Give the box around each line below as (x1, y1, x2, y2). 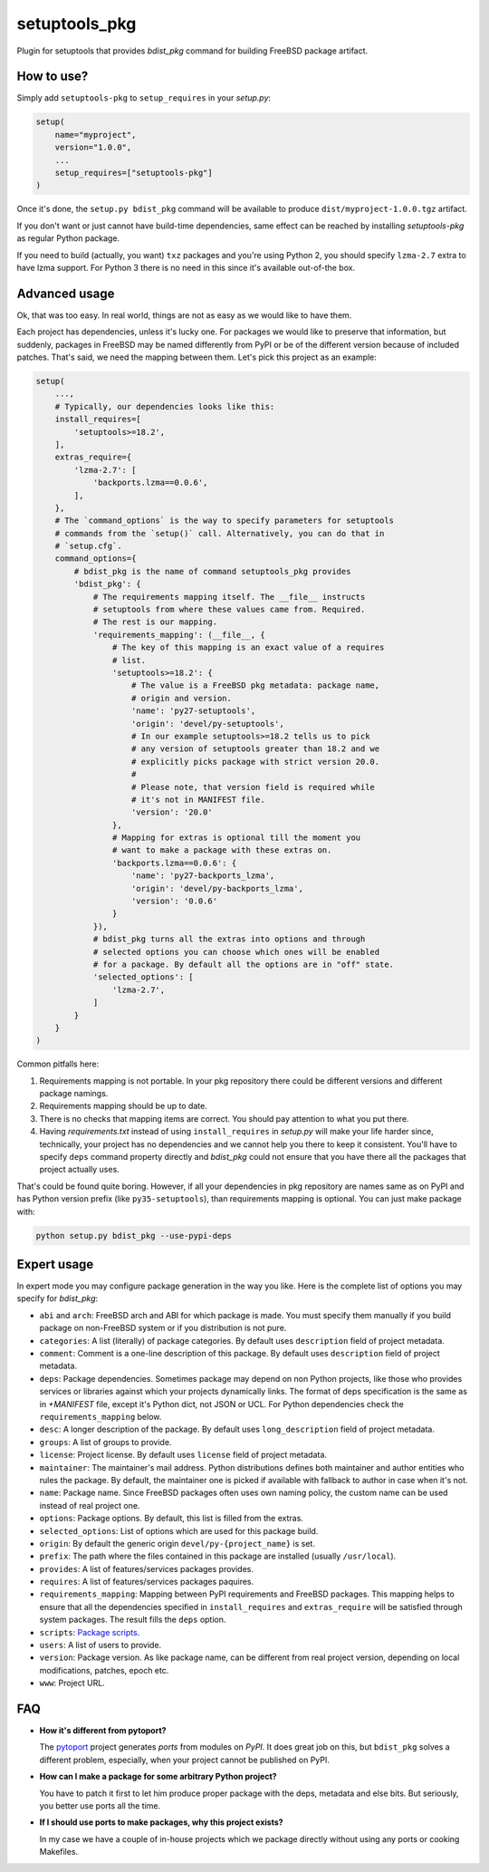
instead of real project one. (39, 1500, 140, 1510)
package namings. (39, 1088, 109, 1099)
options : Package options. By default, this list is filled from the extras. (39, 1513, 303, 1524)
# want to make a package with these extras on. (111, 845, 332, 855)
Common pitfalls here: (16, 1058, 100, 1069)
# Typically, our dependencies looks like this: (54, 401, 275, 411)
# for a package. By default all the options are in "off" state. (92, 959, 394, 970)
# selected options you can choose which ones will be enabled (92, 947, 380, 957)
